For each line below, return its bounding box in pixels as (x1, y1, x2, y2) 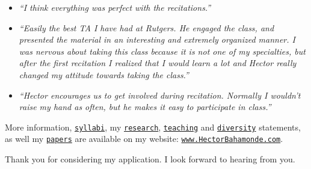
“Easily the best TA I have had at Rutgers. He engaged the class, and (19, 21, 274, 34)
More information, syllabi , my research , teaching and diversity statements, (5, 120, 301, 133)
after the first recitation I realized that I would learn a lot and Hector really (19, 57, 297, 69)
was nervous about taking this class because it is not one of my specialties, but (19, 45, 306, 57)
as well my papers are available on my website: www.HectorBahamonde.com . (5, 132, 283, 145)
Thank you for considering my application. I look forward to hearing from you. (5, 153, 295, 165)
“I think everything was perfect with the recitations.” (19, 1, 211, 13)
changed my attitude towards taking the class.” (19, 68, 189, 81)
